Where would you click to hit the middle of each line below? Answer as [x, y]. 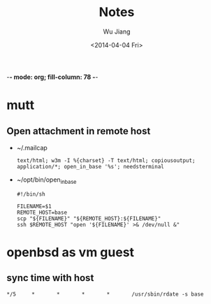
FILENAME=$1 [34, 206]
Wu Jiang [117, 31]
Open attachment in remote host [79, 131]
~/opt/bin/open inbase [46, 180]
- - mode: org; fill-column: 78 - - [52, 77]
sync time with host [50, 278]
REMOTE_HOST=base [42, 212]
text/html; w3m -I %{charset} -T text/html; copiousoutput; [106, 160]
